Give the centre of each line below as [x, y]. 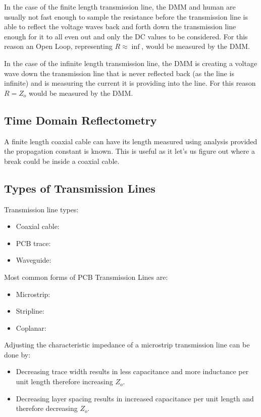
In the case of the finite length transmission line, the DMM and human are [120, 7]
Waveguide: [34, 260]
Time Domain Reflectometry [81, 120]
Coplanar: [31, 327]
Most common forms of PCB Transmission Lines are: [86, 277]
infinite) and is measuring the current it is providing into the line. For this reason [130, 83]
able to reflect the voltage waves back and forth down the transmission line [120, 26]
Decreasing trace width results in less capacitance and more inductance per [132, 371]
